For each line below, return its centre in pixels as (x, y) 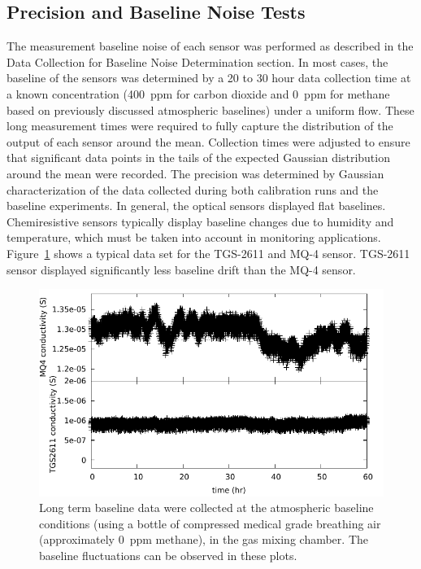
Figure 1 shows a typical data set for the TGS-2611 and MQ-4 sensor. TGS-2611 (208, 253)
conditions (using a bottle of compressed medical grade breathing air (210, 523)
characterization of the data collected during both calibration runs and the (193, 189)
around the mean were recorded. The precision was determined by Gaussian (195, 173)
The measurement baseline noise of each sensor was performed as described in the (210, 46)
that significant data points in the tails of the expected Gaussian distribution (198, 158)
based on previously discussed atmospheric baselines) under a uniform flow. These (210, 109)
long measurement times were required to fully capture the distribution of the (200, 126)
